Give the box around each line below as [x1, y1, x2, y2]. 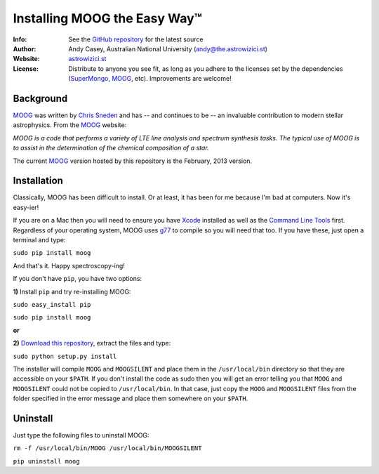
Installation [13, 175, 63, 187]
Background [13, 92, 68, 105]
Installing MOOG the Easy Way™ [13, 11, 203, 26]
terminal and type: [13, 236, 66, 244]
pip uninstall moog [13, 457, 80, 465]
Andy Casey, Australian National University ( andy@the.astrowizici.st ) [68, 44, 268, 53]
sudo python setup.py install [13, 352, 117, 360]
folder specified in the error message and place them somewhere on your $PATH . [13, 394, 248, 403]
